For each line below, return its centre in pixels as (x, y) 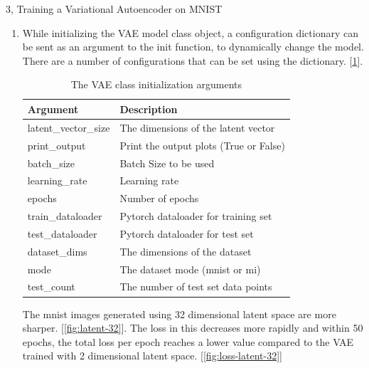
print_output (57, 145)
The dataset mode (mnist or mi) (190, 269)
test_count (51, 286)
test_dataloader (62, 233)
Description (149, 109)
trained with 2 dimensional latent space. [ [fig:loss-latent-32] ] (152, 356)
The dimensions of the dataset (186, 251)
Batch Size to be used (167, 163)
